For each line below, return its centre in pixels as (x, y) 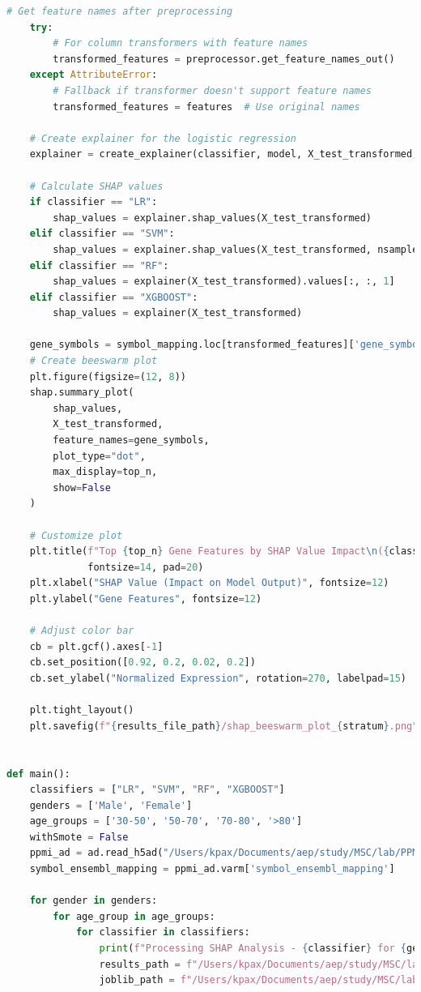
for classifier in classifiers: (163, 932)
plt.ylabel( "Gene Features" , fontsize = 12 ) (146, 599)
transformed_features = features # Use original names (206, 107)
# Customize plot (76, 535)
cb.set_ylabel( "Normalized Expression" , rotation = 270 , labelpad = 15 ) (218, 678)
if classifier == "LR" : (94, 202)
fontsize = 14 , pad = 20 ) (146, 567)
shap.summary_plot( (82, 393)
